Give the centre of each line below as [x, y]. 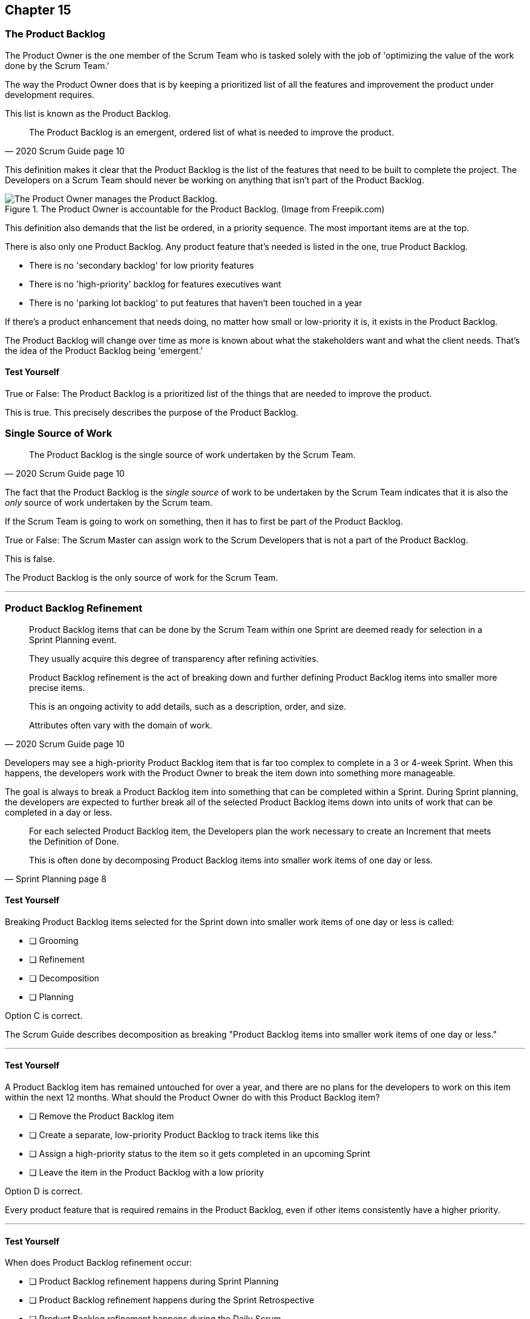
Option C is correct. [44, 1015]
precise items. [57, 687]
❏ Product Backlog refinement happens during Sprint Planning [154, 1281]
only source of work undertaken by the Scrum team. [109, 502]
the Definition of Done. [74, 841]
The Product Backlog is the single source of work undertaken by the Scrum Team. [192, 454]
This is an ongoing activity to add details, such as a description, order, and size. [188, 706]
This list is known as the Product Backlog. [88, 113]
